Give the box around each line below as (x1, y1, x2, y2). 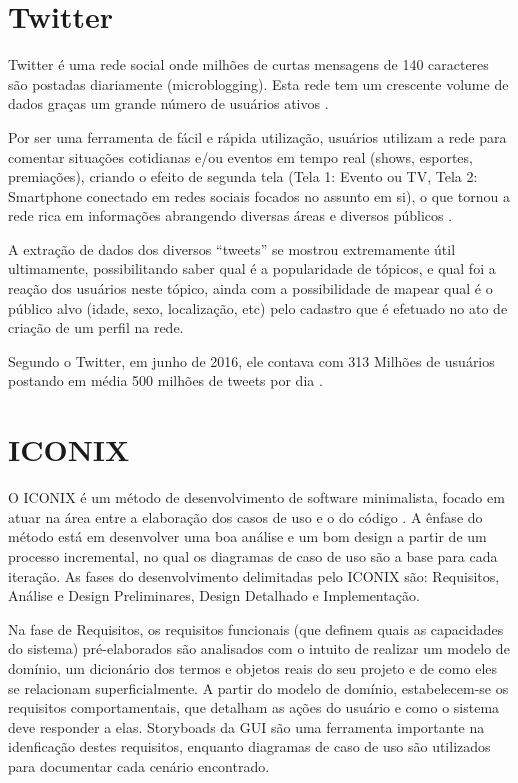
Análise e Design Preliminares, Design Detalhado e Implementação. (8, 585, 420, 606)
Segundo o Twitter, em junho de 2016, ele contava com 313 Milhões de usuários (8, 350, 495, 371)
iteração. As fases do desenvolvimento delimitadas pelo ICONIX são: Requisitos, (8, 565, 500, 586)
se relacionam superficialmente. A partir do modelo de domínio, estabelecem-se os (8, 677, 509, 698)
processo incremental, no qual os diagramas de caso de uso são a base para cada (8, 545, 498, 566)
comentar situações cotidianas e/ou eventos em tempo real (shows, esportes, (8, 146, 473, 167)
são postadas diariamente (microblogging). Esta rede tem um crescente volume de (8, 73, 509, 94)
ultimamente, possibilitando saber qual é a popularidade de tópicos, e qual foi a (8, 258, 496, 279)
